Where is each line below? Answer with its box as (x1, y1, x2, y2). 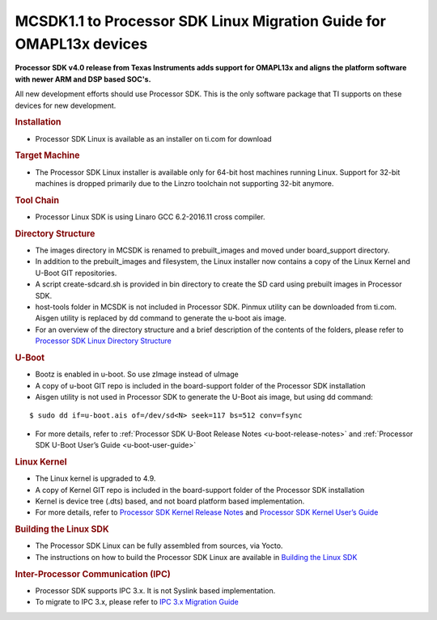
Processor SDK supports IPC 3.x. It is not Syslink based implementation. (35, 585, 276, 595)
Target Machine (15, 150, 80, 161)
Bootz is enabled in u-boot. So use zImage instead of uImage (35, 369, 239, 380)
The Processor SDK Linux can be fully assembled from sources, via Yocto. (35, 541, 283, 550)
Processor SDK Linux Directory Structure (35, 336, 172, 346)
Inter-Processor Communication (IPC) (15, 568, 172, 580)
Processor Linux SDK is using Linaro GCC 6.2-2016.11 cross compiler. (35, 212, 265, 222)
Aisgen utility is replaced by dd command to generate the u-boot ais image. (35, 313, 286, 323)
